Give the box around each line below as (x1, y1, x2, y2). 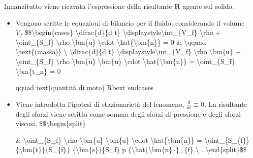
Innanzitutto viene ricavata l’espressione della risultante (4, 1, 172, 11)
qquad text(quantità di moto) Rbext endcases (15, 82, 154, 93)
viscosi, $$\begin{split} (15, 118, 86, 128)
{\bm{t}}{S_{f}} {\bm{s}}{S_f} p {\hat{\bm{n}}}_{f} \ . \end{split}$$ (15, 144, 247, 155)
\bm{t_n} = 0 (15, 65, 61, 76)
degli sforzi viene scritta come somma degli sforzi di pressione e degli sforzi (15, 108, 241, 119)
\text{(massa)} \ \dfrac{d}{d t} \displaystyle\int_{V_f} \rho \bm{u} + (15, 46, 241, 57)
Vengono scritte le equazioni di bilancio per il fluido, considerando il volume (15, 17, 245, 28)
